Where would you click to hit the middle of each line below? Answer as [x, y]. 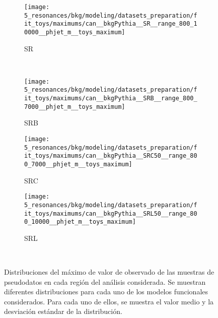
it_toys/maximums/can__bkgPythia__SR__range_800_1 [111, 24]
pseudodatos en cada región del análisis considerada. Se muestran [105, 281]
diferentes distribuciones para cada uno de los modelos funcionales [106, 292]
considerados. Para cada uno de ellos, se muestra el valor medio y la [109, 301]
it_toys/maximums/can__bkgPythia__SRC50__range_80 [111, 156]
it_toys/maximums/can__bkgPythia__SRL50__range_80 [111, 213]
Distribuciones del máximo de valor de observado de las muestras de [109, 272]
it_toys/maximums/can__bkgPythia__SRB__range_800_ [111, 99]
